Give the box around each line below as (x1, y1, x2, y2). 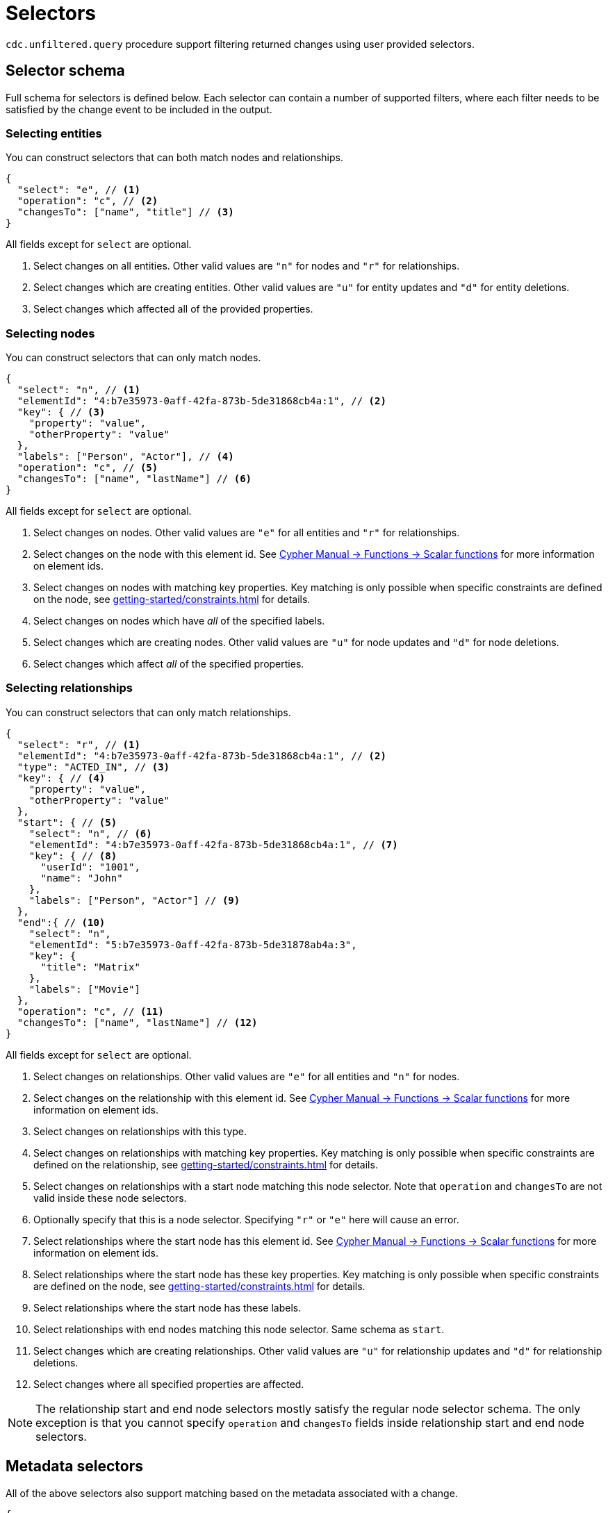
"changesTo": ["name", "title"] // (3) (17, 206, 234, 218)
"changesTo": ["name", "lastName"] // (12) (17, 1016, 258, 1028)
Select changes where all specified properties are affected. (33, 1378, 304, 1390)
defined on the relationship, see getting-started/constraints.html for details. (33, 1158, 378, 1171)
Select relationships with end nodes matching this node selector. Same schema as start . (33, 1323, 445, 1335)
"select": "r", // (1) (17, 738, 140, 750)
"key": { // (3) (17, 406, 106, 418)
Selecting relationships (6, 681, 133, 695)
